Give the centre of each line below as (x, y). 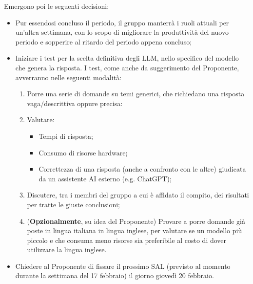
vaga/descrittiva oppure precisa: (75, 103)
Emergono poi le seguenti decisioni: (57, 6)
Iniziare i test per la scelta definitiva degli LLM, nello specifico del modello (127, 58)
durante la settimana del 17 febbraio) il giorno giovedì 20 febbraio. (115, 275)
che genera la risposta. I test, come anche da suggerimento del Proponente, (127, 67)
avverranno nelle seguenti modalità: (68, 77)
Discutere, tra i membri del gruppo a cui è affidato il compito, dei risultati (138, 195)
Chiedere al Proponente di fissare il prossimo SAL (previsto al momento (123, 266)
